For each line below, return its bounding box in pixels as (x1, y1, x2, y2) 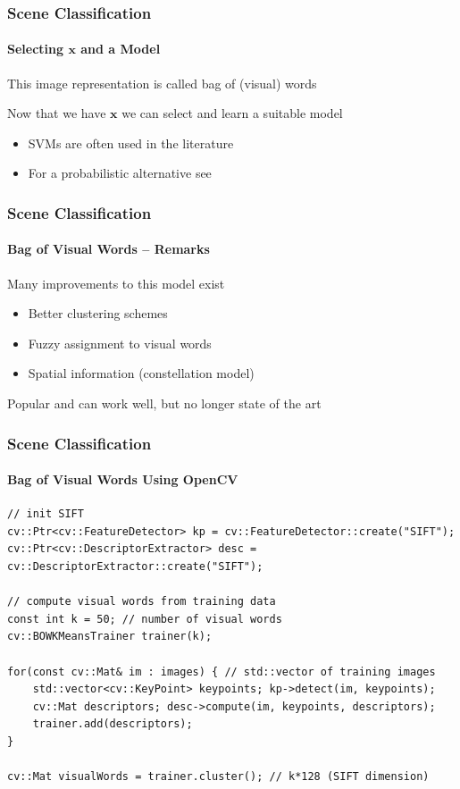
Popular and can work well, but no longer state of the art (7, 394, 322, 413)
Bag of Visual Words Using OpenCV (7, 470, 238, 489)
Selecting (7, 39, 64, 58)
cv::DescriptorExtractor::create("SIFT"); (7, 560, 263, 574)
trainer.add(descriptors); (32, 718, 193, 731)
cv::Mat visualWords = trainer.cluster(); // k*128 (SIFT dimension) (7, 770, 430, 784)
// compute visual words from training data (7, 595, 276, 609)
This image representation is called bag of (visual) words (7, 73, 317, 92)
